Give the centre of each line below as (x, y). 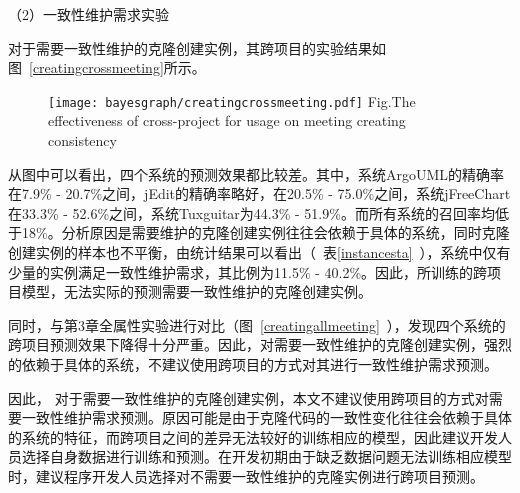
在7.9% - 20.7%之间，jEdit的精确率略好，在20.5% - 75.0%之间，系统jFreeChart (259, 193)
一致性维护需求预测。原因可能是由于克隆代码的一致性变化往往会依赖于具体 (266, 417)
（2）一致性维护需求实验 (88, 14)
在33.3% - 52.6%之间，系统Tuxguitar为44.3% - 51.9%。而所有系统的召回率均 (251, 212)
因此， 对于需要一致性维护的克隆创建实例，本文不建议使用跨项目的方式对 (248, 397)
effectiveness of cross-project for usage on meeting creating (227, 120)
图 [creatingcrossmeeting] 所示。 (107, 67)
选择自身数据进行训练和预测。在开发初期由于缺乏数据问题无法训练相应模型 (266, 456)
